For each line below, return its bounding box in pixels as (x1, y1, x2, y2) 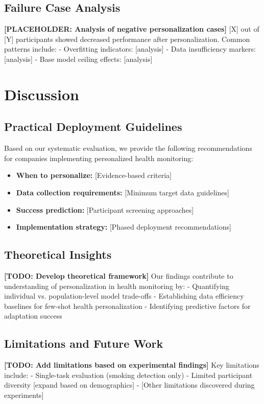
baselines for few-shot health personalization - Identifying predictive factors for (4, 300, 251, 311)
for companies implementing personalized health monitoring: (4, 152, 194, 163)
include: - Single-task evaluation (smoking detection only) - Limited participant (4, 369, 253, 380)
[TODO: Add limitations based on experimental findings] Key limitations (4, 360, 259, 370)
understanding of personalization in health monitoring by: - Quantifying (4, 280, 229, 291)
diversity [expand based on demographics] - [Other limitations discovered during (4, 379, 255, 390)
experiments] (4, 389, 44, 400)
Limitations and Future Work (4, 335, 163, 351)
